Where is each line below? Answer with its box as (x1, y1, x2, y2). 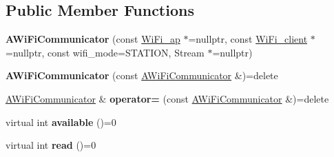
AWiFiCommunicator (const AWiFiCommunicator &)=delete (6, 68, 278, 83)
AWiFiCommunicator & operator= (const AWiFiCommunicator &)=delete (6, 91, 329, 105)
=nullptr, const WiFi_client (188, 32, 308, 46)
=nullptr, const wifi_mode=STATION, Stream (6, 45, 205, 59)
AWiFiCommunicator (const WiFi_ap (6, 32, 180, 46)
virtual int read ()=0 (6, 138, 96, 152)
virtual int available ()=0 (6, 114, 116, 129)
